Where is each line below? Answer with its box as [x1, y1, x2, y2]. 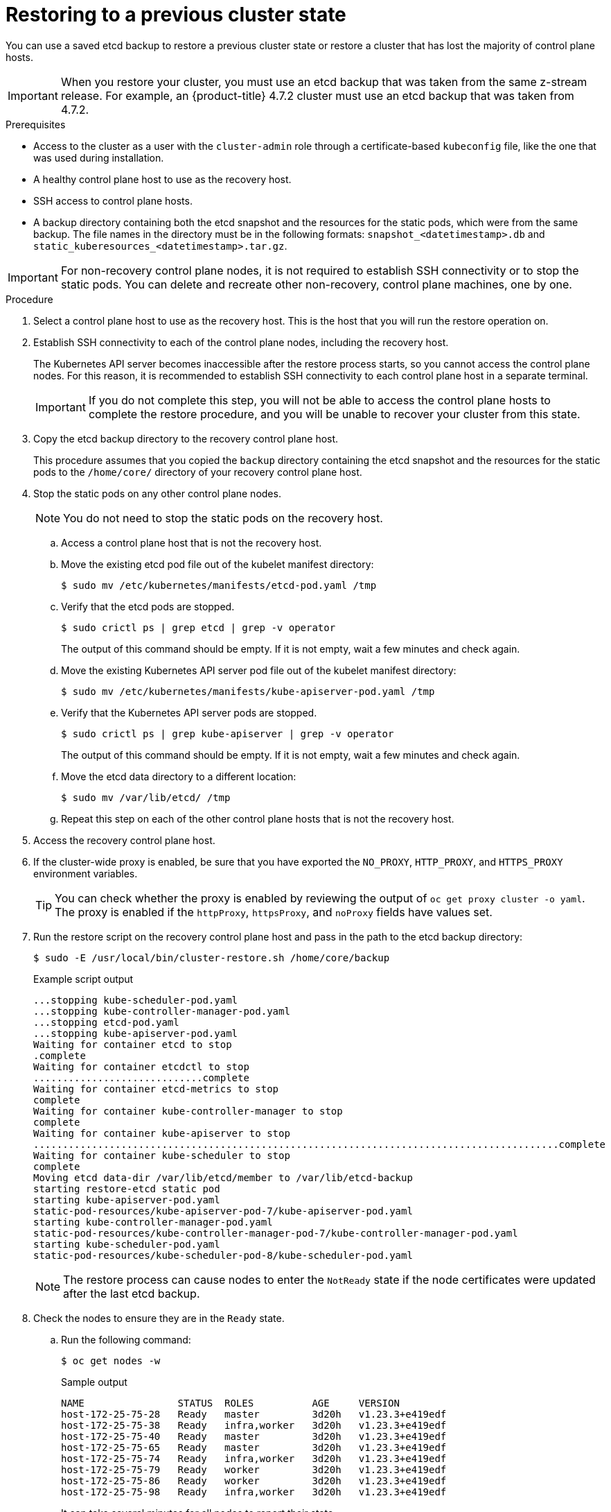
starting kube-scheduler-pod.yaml [33, 1238, 220, 1250]
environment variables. [33, 867, 138, 879]
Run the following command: [61, 1333, 191, 1346]
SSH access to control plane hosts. [33, 194, 193, 207]
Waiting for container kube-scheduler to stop [33, 1149, 290, 1161]
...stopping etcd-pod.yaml [33, 1016, 179, 1028]
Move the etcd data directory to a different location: [61, 770, 296, 782]
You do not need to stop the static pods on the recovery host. [63, 510, 383, 525]
